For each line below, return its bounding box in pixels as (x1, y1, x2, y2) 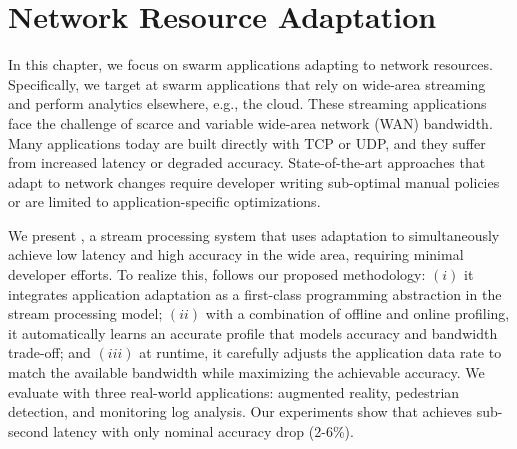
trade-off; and (8, 342, 91, 363)
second (8, 420, 49, 441)
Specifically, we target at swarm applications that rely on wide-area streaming (8, 73, 486, 94)
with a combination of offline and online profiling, (205, 303, 510, 324)
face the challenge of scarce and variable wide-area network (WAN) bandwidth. (8, 112, 493, 133)
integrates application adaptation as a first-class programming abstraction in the (8, 283, 502, 304)
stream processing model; (8, 303, 163, 324)
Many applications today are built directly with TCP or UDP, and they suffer (8, 132, 486, 153)
